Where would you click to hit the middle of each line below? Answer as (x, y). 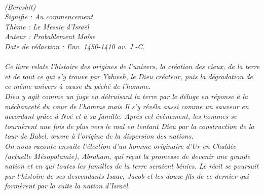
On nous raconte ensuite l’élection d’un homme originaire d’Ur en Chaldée (121, 145)
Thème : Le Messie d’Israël (47, 26)
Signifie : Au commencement (49, 17)
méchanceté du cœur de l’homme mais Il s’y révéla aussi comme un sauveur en (127, 106)
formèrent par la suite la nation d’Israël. (67, 186)
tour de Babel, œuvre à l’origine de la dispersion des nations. (99, 136)
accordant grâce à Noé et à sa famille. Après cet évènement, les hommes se (121, 116)
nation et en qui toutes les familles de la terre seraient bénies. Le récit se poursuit (132, 166)
